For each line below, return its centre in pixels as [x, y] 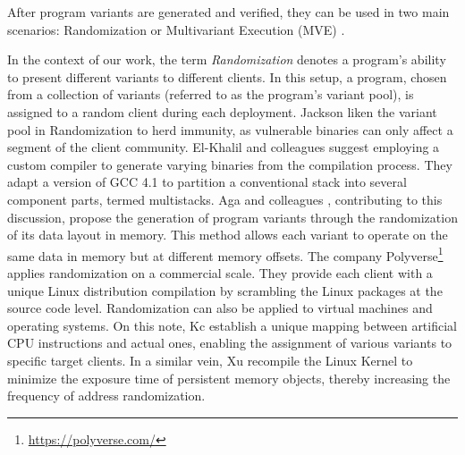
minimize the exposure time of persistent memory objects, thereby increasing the [229, 378]
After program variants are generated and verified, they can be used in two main [228, 12]
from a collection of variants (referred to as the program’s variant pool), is [211, 94]
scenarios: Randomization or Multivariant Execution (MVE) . [176, 29]
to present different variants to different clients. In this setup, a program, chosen [227, 76]
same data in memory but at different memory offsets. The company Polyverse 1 [225, 254]
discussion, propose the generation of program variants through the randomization [232, 217]
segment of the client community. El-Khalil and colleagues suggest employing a [224, 147]
